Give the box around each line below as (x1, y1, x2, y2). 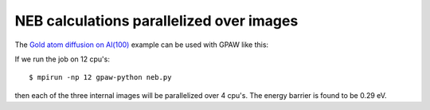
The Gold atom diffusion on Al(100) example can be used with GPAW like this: (14, 40, 269, 49)
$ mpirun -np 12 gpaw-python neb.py (29, 73, 172, 82)
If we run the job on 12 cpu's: (14, 54, 111, 64)
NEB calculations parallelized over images (14, 12, 299, 29)
